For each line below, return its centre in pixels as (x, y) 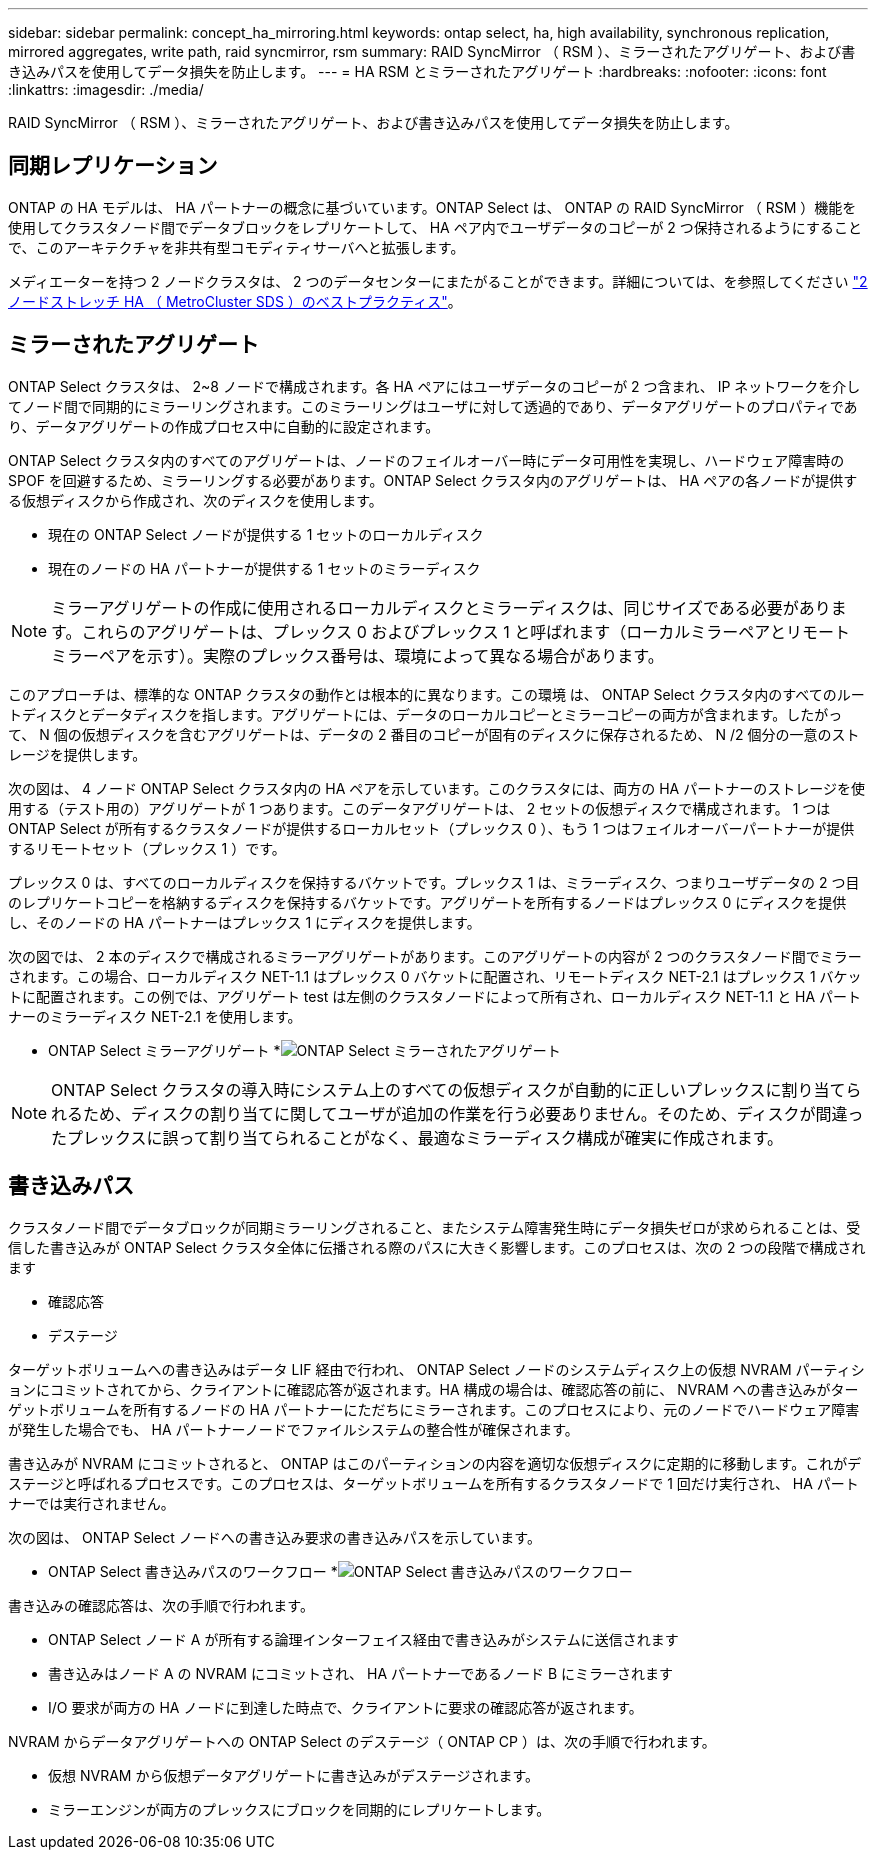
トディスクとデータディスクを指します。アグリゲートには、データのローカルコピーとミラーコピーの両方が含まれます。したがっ (425, 714)
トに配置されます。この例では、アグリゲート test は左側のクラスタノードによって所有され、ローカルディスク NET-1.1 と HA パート (435, 996)
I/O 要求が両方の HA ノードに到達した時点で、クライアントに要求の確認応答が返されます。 (345, 1707)
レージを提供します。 (77, 754)
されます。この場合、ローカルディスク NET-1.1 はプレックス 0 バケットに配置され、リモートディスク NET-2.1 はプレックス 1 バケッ (435, 976)
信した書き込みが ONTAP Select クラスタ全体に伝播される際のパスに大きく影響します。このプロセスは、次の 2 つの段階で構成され (437, 1247)
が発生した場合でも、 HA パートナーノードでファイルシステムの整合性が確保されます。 (293, 1429)
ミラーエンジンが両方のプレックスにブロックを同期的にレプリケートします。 (299, 1809)
